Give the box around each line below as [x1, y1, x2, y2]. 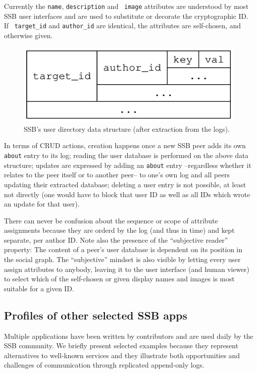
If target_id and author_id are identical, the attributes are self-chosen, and [4, 20, 241, 31]
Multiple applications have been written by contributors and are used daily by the [4, 330, 254, 341]
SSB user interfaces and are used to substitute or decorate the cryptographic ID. [4, 10, 249, 21]
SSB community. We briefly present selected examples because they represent [4, 340, 239, 351]
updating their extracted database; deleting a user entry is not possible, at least [4, 179, 246, 189]
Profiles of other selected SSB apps [4, 307, 187, 322]
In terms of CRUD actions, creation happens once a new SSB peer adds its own [4, 140, 246, 151]
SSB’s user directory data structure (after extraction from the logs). [24, 123, 230, 134]
